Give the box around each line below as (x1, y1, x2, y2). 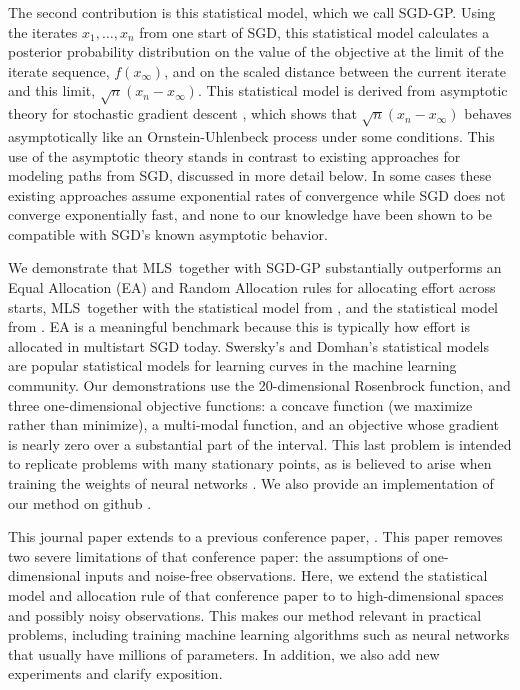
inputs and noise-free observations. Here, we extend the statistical (85, 565, 488, 586)
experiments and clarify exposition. (8, 663, 223, 684)
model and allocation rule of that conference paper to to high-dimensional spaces (8, 584, 504, 605)
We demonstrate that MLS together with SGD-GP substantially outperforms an (8, 257, 502, 278)
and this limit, (8, 80, 96, 101)
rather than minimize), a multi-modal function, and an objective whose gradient (8, 414, 500, 435)
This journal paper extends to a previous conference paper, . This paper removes (8, 526, 503, 547)
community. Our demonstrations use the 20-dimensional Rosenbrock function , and (8, 375, 511, 396)
